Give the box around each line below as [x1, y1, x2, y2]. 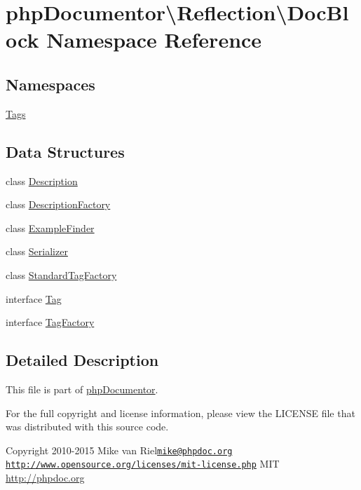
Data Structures [6, 140, 125, 162]
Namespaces [6, 73, 95, 95]
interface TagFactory [6, 315, 95, 329]
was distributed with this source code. [6, 419, 169, 434]
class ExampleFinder [6, 220, 95, 235]
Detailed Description [6, 349, 159, 371]
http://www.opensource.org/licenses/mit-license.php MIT [6, 456, 280, 471]
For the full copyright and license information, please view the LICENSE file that [6, 405, 355, 420]
